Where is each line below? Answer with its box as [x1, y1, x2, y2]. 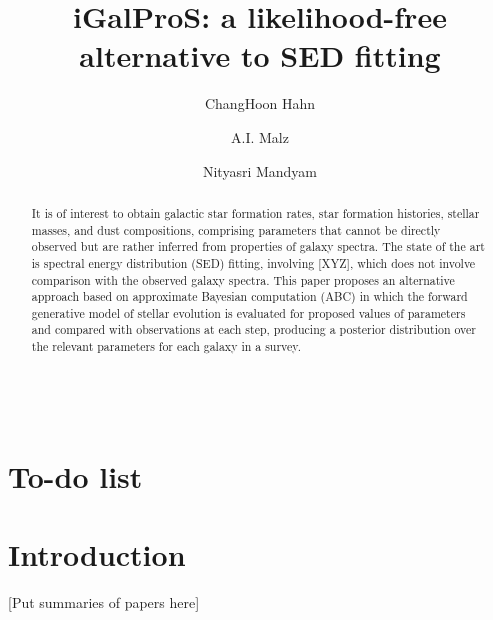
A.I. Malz [231, 126, 289, 147]
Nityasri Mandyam [202, 160, 318, 181]
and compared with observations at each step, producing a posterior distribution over [31, 321, 476, 338]
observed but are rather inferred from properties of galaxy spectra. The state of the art [31, 238, 485, 255]
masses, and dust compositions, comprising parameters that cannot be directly [31, 221, 441, 238]
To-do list [8, 455, 143, 496]
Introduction [8, 533, 186, 574]
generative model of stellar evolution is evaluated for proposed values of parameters [31, 304, 466, 321]
